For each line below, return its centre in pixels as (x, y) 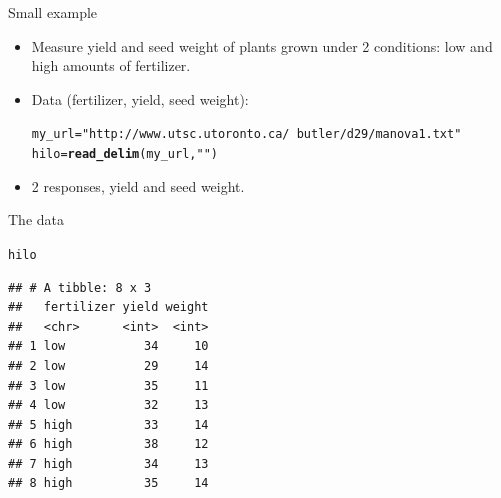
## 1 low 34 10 (108, 346)
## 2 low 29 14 (108, 365)
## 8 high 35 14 (108, 483)
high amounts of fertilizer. (111, 65)
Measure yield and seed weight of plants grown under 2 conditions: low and (262, 45)
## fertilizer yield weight (108, 307)
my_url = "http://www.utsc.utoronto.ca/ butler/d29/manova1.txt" (246, 134)
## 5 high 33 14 (108, 424)
